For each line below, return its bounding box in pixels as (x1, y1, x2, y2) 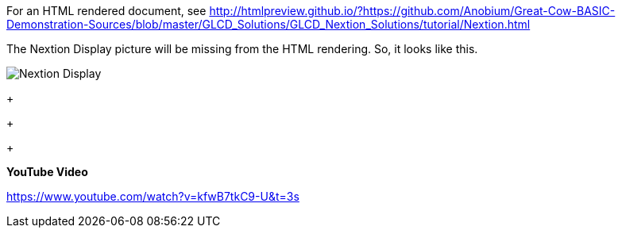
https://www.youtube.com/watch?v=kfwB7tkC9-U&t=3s (6, 190, 299, 203)
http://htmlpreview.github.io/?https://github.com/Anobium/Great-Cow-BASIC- (209, 4, 616, 17)
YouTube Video (6, 165, 88, 178)
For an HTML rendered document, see (6, 4, 207, 17)
